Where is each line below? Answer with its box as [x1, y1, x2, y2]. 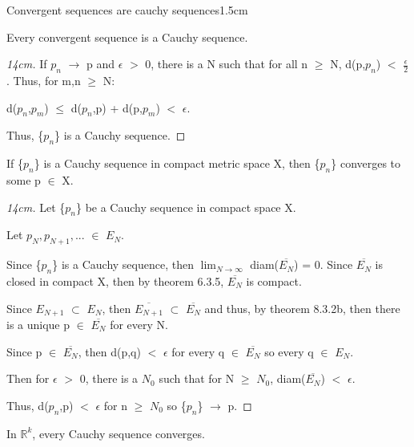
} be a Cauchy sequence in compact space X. [75, 198, 296, 215]
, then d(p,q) [78, 343, 141, 360]
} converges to [331, 155, 401, 172]
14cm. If [6, 55, 47, 72]
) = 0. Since [294, 256, 353, 273]
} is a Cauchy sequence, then [52, 256, 194, 273]
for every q [171, 343, 225, 360]
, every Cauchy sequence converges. [32, 425, 205, 441]
